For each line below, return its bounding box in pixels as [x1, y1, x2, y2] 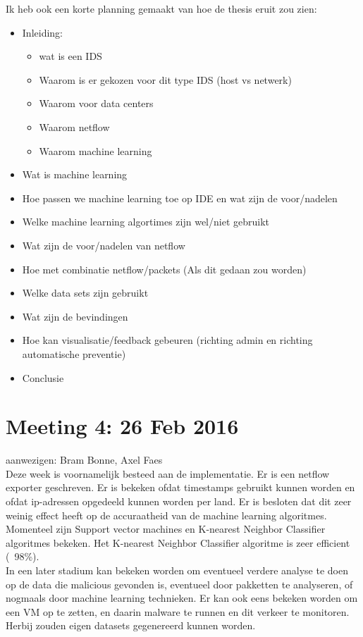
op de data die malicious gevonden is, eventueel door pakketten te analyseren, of [6, 576, 353, 591]
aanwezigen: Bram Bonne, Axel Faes [6, 452, 163, 467]
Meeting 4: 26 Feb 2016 [6, 412, 239, 440]
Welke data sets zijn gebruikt [22, 285, 149, 300]
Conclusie [22, 370, 64, 385]
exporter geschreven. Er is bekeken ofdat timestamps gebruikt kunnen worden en [6, 480, 355, 495]
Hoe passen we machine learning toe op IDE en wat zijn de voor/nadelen [22, 190, 338, 205]
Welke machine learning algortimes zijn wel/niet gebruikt [22, 214, 269, 229]
